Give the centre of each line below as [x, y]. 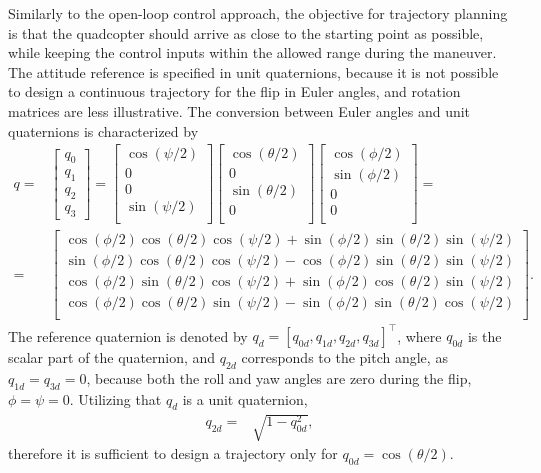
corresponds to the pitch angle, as [344, 357]
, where [419, 335]
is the [484, 335]
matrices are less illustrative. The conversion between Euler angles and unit [239, 110]
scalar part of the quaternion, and [112, 357]
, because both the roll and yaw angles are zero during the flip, [279, 377]
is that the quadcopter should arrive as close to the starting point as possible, [246, 32]
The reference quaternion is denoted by [128, 335]
